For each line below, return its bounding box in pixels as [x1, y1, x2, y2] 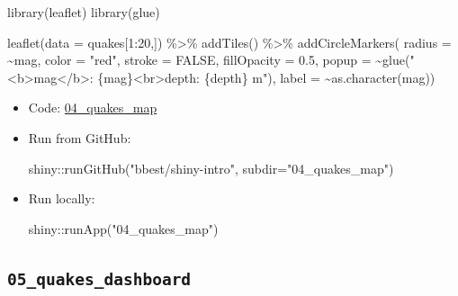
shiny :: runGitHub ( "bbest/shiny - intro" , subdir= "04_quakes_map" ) [28, 158, 394, 177]
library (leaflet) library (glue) [7, 3, 160, 21]
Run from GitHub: [28, 128, 131, 147]
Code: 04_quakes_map [28, 98, 157, 117]
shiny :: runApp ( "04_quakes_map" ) [28, 219, 219, 238]
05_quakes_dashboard [7, 269, 192, 289]
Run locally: [28, 189, 95, 208]
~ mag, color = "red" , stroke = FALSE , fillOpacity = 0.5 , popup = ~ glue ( [7, 50, 410, 69]
